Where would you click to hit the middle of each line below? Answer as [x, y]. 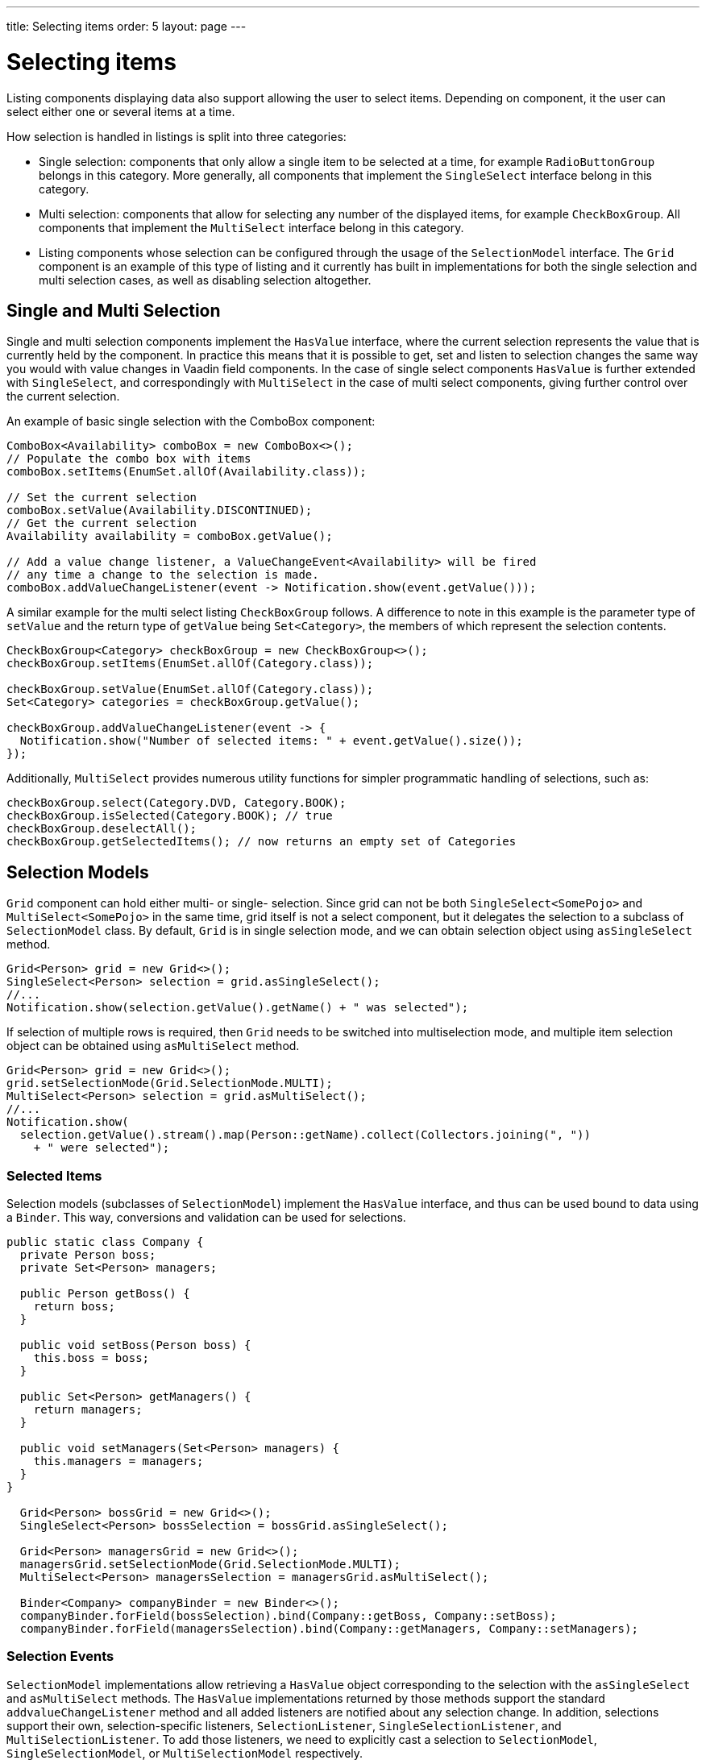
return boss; [74, 1306]
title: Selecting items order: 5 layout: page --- [127, 26]
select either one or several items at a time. [121, 111]
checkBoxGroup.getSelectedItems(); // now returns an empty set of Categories [262, 842]
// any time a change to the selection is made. [163, 575]
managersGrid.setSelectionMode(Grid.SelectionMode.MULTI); [210, 1564]
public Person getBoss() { [105, 1293]
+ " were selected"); [102, 1148]
